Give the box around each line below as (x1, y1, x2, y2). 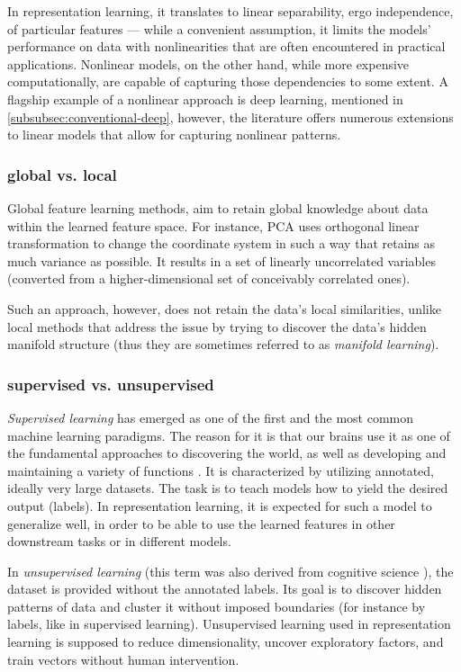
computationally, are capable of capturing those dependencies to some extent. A (7, 72, 448, 91)
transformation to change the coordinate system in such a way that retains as (7, 234, 436, 253)
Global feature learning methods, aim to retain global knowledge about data (7, 198, 429, 217)
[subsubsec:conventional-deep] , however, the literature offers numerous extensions (7, 107, 454, 126)
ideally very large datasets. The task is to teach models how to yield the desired (7, 479, 448, 497)
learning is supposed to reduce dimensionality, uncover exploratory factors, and (7, 632, 444, 651)
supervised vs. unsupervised (7, 372, 214, 395)
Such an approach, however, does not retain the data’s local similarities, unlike (7, 299, 441, 318)
